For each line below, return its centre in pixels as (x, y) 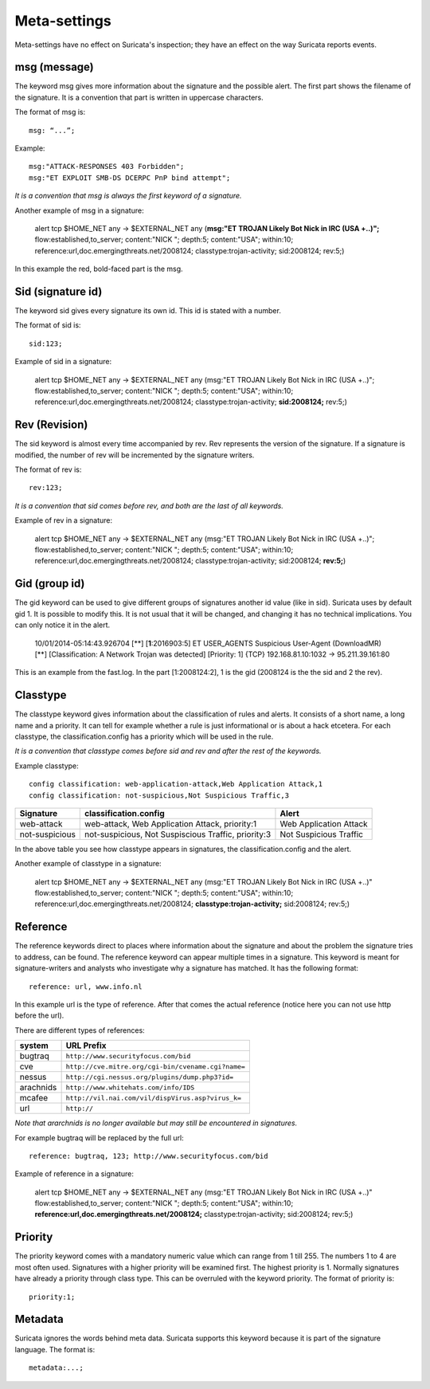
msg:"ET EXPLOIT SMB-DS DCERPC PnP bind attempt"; (130, 178)
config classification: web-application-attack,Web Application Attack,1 (176, 784)
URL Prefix (86, 1046)
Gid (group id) (50, 584)
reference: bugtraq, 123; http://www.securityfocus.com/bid (149, 1156)
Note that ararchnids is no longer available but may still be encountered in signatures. (156, 1123)
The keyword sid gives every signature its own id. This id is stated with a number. (148, 311)
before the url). (39, 1015)
